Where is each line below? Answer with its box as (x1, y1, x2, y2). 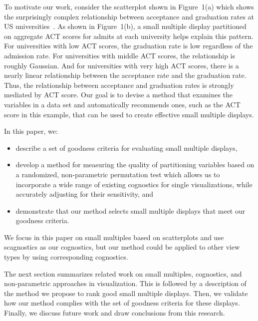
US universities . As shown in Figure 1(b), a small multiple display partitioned (4, 21, 247, 31)
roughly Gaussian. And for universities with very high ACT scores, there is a (4, 60, 239, 70)
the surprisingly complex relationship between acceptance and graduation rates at (4, 11, 255, 21)
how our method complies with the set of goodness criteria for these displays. (4, 298, 240, 308)
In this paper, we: (4, 126, 58, 136)
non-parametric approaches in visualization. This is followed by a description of (4, 278, 247, 289)
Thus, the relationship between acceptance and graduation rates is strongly (4, 79, 234, 90)
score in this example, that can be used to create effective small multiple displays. (4, 109, 254, 119)
